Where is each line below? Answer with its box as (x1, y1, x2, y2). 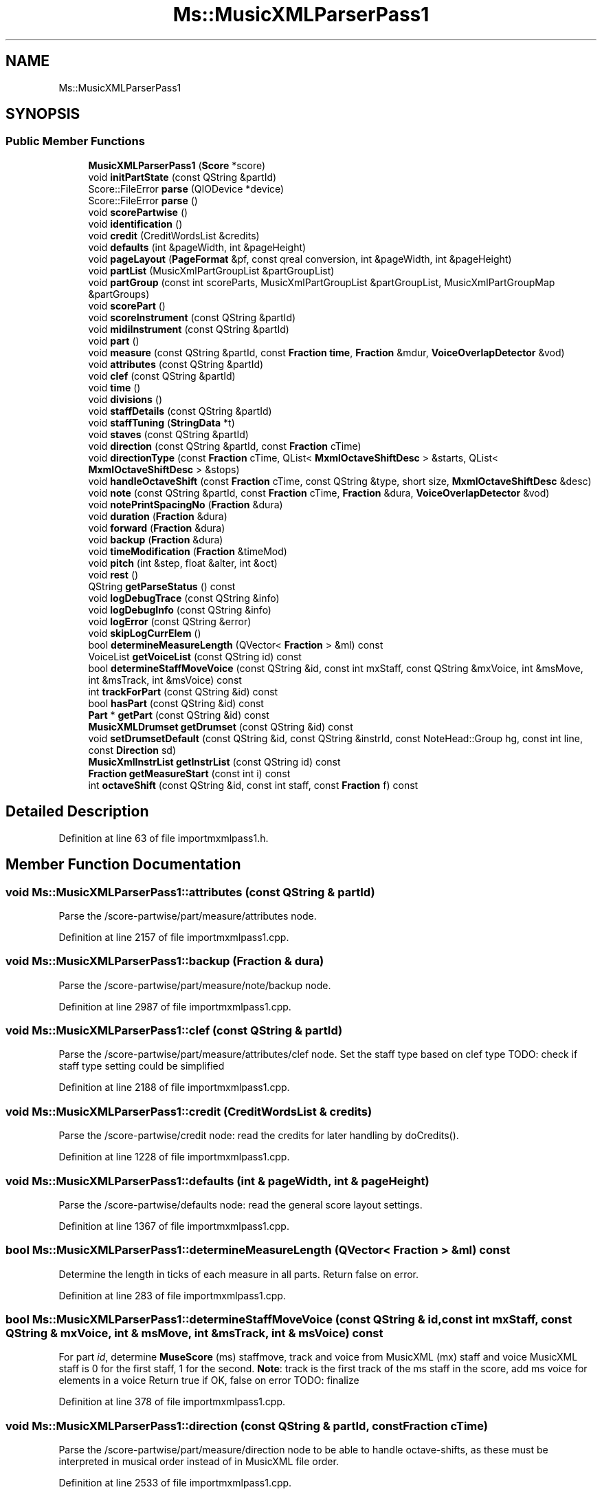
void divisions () (88, 393, 163, 405)
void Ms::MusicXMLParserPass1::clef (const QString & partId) (5, 1024, 343, 1037)
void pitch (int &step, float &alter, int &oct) (88, 556, 278, 569)
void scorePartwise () (88, 206, 188, 218)
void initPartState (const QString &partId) (88, 171, 277, 183)
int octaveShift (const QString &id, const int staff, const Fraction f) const (88, 779, 419, 791)
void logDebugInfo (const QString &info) (88, 603, 271, 616)
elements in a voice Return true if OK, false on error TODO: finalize (58, 1374, 359, 1387)
